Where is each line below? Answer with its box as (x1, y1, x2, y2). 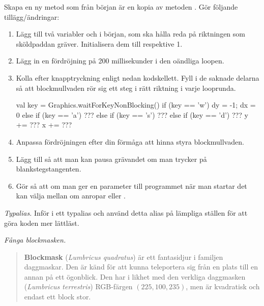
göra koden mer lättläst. (4, 217, 79, 228)
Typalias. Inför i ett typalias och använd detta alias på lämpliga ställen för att (4, 207, 248, 218)
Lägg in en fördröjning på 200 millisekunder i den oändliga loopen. (16, 55, 224, 66)
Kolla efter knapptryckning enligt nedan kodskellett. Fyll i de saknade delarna (16, 72, 259, 83)
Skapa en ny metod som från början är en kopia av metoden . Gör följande (4, 2, 238, 12)
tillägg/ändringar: (4, 11, 60, 22)
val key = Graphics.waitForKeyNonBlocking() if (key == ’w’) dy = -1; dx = (16, 99, 256, 110)
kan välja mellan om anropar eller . (16, 190, 126, 201)
